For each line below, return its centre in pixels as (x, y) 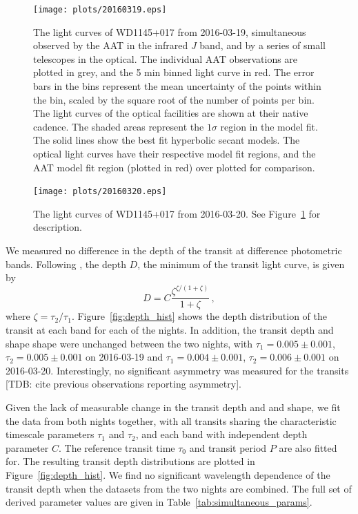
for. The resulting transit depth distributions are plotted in (130, 461)
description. (58, 227)
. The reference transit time (117, 447)
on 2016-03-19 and (125, 357)
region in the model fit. (269, 126)
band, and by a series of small (262, 45)
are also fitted (308, 447)
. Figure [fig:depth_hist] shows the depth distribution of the (199, 316)
